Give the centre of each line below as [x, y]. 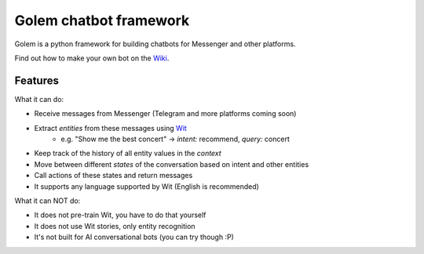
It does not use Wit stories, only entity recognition [115, 226]
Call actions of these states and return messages [113, 176]
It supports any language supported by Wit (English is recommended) [146, 186]
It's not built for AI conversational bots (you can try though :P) [134, 237]
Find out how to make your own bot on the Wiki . [92, 58]
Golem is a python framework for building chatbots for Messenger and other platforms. [155, 44]
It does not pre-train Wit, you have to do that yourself [120, 215]
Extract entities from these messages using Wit [111, 128]
